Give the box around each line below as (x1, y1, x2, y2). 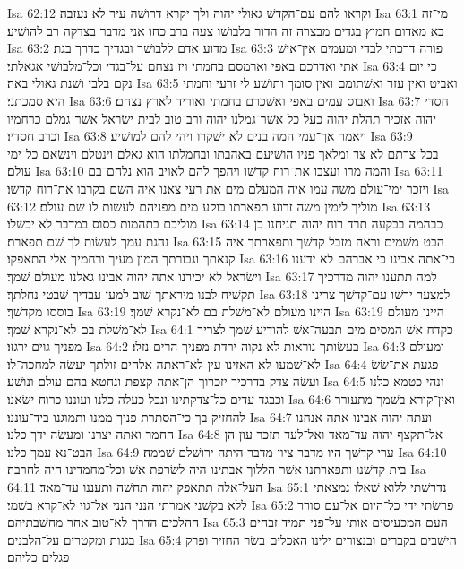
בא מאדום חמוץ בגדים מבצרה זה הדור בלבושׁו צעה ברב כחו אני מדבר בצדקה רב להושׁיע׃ (7, 21, 444, 39)
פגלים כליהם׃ (7, 547, 70, 566)
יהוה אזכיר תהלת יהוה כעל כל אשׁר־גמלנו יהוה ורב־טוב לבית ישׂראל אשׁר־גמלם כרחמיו (7, 108, 436, 127)
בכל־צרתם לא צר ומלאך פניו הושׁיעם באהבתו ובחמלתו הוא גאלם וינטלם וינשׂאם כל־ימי (7, 143, 439, 162)
